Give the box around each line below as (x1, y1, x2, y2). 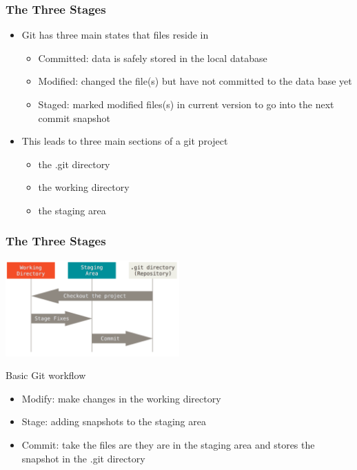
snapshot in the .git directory (21, 451, 145, 465)
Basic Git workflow (6, 368, 86, 382)
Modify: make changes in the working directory (21, 391, 221, 405)
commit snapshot (38, 110, 110, 125)
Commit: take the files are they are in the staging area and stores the (21, 438, 315, 452)
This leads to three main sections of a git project (21, 134, 228, 148)
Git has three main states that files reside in (21, 28, 209, 42)
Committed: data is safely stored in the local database (38, 50, 267, 65)
